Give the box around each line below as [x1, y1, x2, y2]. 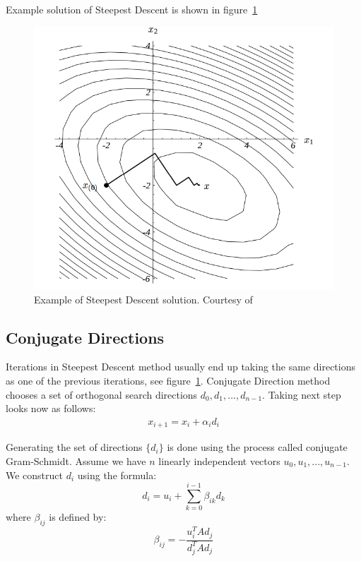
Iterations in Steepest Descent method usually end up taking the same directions [6, 359, 355, 374]
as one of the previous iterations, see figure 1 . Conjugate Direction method [6, 373, 331, 388]
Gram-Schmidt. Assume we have [6, 453, 146, 468]
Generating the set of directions [6, 440, 143, 454]
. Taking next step [262, 387, 341, 402]
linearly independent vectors [158, 453, 280, 468]
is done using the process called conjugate [167, 440, 348, 454]
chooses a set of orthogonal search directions [6, 387, 198, 402]
